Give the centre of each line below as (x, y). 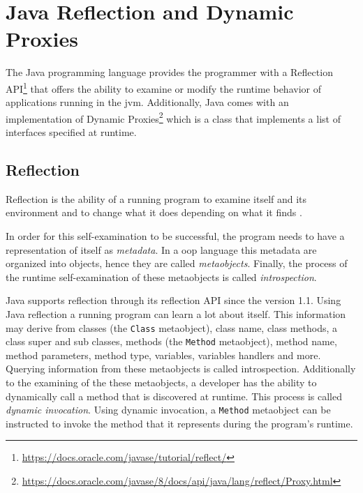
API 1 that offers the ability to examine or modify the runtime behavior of (163, 87)
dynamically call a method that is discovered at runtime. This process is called (174, 396)
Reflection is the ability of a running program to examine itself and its (156, 198)
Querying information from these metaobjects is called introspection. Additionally (181, 369)
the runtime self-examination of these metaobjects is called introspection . (161, 276)
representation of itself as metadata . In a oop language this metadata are (161, 249)
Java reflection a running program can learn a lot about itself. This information (176, 313)
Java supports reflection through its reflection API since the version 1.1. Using (173, 300)
